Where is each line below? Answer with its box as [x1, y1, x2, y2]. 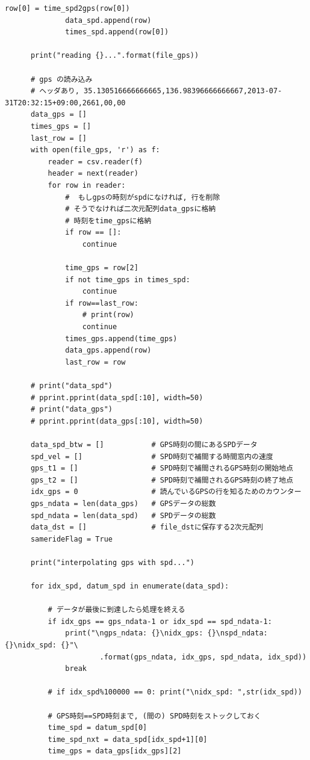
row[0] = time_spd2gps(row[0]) [5, 4, 130, 13]
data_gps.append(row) [65, 346, 152, 355]
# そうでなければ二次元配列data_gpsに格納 [65, 205, 216, 214]
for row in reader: [48, 181, 126, 190]
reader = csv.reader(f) [48, 157, 143, 166]
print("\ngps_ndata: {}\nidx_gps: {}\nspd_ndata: [65, 629, 268, 638]
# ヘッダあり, [30, 87, 79, 96]
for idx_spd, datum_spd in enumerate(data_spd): [30, 582, 229, 591]
